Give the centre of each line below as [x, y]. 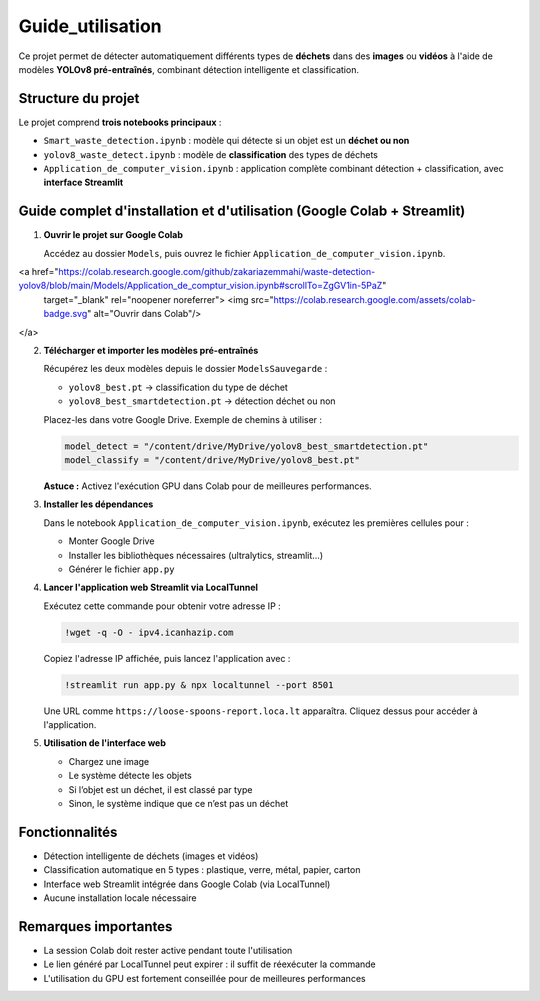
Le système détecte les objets [130, 776]
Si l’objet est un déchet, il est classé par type [160, 789]
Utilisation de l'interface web [105, 743]
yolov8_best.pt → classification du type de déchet [178, 387]
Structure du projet [79, 98]
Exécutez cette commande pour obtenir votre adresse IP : [162, 606]
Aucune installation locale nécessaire [120, 898]
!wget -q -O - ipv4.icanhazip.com [149, 632]
